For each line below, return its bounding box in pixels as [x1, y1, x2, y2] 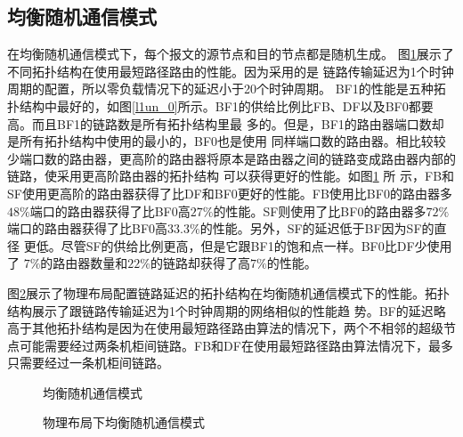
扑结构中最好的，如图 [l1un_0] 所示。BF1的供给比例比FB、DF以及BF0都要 [7, 96, 434, 115]
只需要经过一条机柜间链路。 [7, 353, 169, 372]
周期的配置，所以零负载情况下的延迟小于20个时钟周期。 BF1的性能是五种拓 [7, 79, 446, 98]
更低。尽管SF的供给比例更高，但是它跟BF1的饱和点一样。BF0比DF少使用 [23, 236, 452, 255]
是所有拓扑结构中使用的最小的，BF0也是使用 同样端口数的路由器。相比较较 [7, 132, 446, 150]
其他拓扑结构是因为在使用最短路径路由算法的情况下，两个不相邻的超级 [31, 319, 443, 337]
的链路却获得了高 [150, 254, 251, 272]
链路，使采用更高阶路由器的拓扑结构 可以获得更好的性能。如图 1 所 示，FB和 [7, 166, 455, 185]
